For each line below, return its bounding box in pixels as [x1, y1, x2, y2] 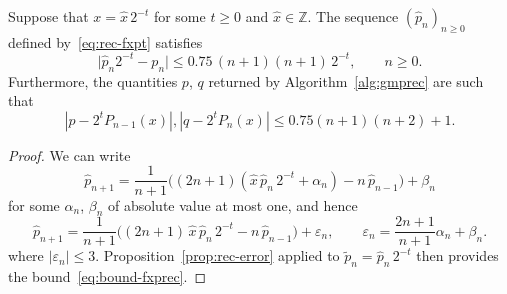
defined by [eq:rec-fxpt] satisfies [8, 31, 203, 52]
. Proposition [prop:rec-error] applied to [95, 245, 340, 266]
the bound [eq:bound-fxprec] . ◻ [8, 266, 207, 287]
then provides [416, 245, 499, 266]
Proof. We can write [8, 144, 131, 165]
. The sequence [307, 6, 399, 26]
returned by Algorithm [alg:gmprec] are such [208, 70, 484, 91]
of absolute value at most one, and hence [107, 194, 358, 215]
